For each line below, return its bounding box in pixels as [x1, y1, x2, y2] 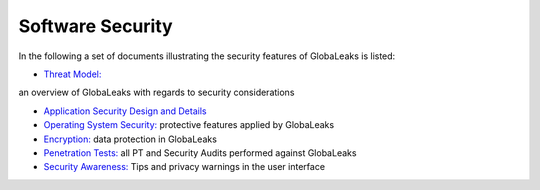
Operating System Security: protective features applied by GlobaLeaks [43, 119, 335, 131]
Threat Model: [43, 68, 102, 80]
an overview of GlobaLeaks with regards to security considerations [18, 86, 295, 99]
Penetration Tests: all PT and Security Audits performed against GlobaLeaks [43, 146, 357, 159]
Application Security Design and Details [43, 105, 207, 117]
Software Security [18, 15, 174, 37]
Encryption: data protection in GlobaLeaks [43, 133, 217, 145]
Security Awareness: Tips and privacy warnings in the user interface [43, 161, 325, 173]
